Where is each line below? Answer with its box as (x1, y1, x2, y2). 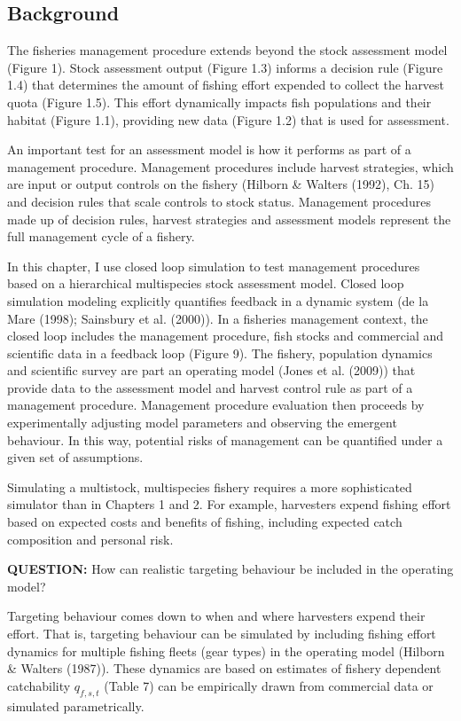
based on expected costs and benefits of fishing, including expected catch (7, 513, 402, 531)
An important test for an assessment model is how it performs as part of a (7, 140, 411, 159)
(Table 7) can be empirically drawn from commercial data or (104, 676, 434, 694)
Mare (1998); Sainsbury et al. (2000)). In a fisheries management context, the (7, 309, 428, 327)
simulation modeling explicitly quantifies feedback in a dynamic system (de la (7, 291, 429, 310)
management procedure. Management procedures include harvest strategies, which (7, 157, 454, 176)
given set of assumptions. (7, 448, 144, 466)
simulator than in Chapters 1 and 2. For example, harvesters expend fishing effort (7, 495, 451, 513)
